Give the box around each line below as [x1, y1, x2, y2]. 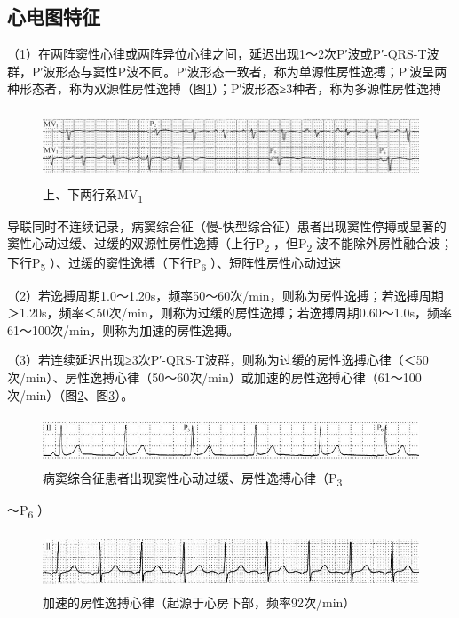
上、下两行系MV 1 [43, 184, 144, 205]
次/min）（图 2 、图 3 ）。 [7, 385, 134, 404]
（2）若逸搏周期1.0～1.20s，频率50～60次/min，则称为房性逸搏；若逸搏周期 [7, 285, 444, 304]
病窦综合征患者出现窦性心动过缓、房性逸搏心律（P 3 [43, 468, 343, 489]
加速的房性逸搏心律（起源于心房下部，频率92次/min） [43, 592, 356, 611]
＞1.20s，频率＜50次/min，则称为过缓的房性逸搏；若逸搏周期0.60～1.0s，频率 [7, 303, 453, 322]
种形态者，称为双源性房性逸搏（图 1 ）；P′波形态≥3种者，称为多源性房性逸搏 [7, 79, 442, 98]
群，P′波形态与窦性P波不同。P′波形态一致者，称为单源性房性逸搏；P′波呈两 [7, 61, 447, 80]
